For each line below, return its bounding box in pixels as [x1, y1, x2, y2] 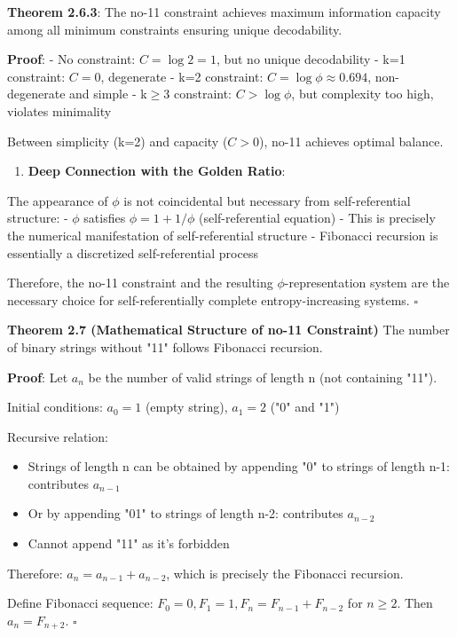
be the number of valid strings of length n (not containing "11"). [88, 367, 437, 386]
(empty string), [145, 397, 228, 416]
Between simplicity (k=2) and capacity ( [7, 131, 228, 150]
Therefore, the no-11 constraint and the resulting [7, 273, 273, 292]
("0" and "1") [270, 397, 340, 416]
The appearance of [7, 191, 108, 209]
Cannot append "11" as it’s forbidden [28, 534, 230, 553]
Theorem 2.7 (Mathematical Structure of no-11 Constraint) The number [7, 320, 450, 339]
